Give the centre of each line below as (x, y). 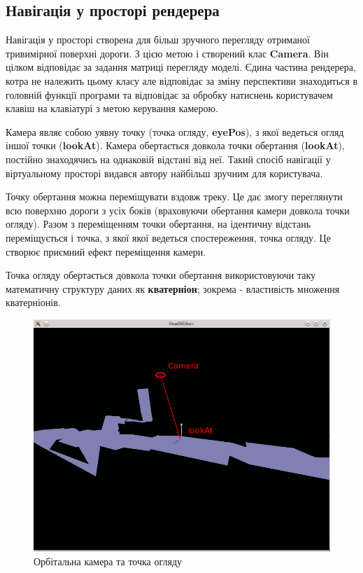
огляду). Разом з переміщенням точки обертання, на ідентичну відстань (158, 224)
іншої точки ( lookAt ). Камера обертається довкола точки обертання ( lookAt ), (175, 145)
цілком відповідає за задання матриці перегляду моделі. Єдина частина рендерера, (181, 67)
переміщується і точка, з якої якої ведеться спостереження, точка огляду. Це (168, 237)
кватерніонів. (33, 302)
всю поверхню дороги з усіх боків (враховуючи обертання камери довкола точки (178, 210)
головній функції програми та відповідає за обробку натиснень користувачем (169, 94)
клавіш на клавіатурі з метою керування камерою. (112, 108)
